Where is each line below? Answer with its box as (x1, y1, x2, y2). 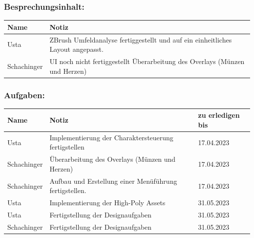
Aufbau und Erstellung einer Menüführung (49, 175, 177, 186)
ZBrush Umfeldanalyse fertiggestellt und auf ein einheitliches (49, 34, 232, 44)
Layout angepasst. (49, 44, 104, 54)
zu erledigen (198, 110, 240, 120)
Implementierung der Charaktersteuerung (49, 132, 173, 142)
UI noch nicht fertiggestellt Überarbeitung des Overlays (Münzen (49, 56, 245, 66)
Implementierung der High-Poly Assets (49, 197, 166, 208)
